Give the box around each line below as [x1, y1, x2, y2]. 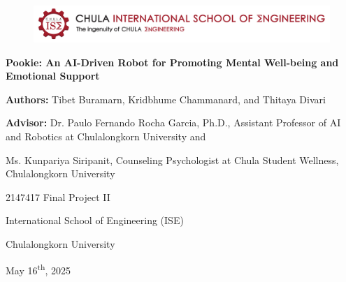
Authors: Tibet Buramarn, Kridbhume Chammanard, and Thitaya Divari [6, 91, 326, 106]
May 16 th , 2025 [6, 260, 71, 277]
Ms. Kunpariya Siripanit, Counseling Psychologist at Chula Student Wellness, [6, 152, 339, 167]
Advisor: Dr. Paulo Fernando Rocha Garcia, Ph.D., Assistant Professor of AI [6, 115, 341, 130]
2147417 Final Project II [6, 189, 110, 204]
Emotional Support [6, 68, 100, 83]
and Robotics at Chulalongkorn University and [6, 128, 206, 143]
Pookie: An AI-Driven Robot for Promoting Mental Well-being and [6, 54, 339, 69]
